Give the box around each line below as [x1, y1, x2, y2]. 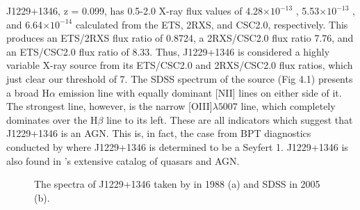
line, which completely [240, 99, 336, 113]
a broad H [6, 85, 49, 99]
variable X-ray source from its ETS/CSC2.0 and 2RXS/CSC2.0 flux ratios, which [6, 58, 353, 72]
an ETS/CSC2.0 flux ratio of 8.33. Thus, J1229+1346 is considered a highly [6, 44, 330, 58]
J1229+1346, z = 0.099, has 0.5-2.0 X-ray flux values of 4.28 [6, 3, 263, 17]
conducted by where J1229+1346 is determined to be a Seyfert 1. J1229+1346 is [6, 139, 348, 154]
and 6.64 [6, 17, 43, 31]
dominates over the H [6, 112, 98, 127]
